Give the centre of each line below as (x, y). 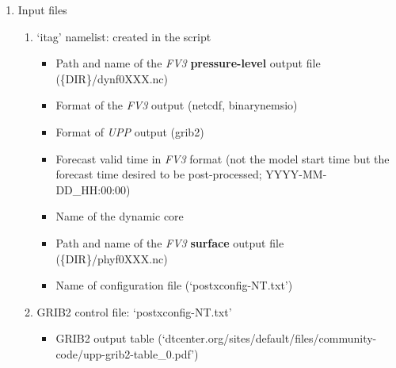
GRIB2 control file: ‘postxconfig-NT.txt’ (134, 311)
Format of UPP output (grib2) (130, 131)
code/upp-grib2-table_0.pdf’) (127, 353)
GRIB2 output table (105, 338)
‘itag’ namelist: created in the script (124, 36)
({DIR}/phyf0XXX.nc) (112, 258)
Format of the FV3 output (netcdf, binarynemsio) (177, 105)
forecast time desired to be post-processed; (159, 174)
